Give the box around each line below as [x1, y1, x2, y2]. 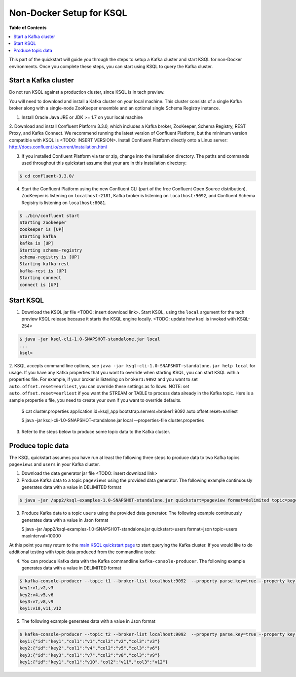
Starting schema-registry [19, 247, 82, 253]
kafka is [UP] [19, 241, 54, 246]
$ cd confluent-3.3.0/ [19, 173, 74, 178]
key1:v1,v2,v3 [19, 585, 54, 591]
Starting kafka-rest [19, 261, 69, 267]
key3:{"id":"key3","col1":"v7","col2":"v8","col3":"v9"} [19, 652, 160, 658]
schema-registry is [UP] [19, 254, 80, 260]
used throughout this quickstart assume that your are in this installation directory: [21, 160, 187, 166]
